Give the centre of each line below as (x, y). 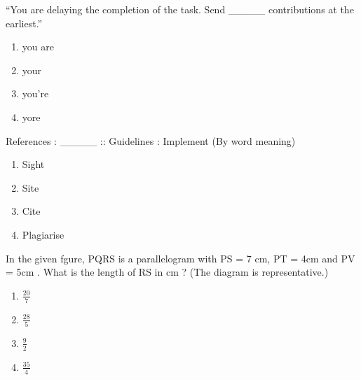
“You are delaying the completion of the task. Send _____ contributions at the (180, 9)
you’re (35, 93)
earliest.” (24, 23)
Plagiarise (43, 234)
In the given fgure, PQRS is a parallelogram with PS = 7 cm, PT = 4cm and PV (180, 258)
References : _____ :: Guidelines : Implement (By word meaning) (151, 140)
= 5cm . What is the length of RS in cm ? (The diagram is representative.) (167, 272)
